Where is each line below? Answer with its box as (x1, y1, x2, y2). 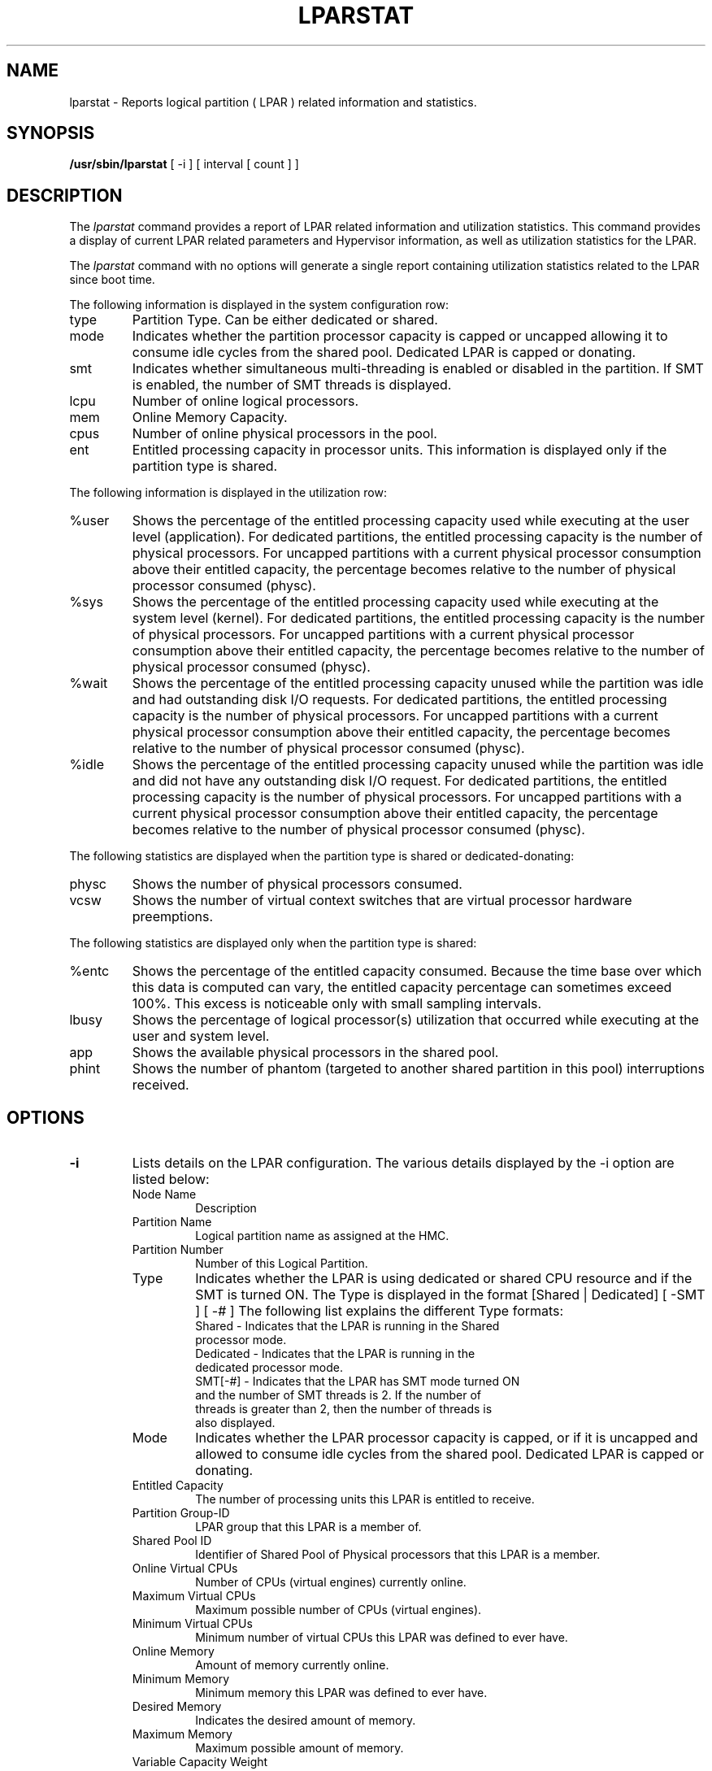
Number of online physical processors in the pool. (132, 425, 437, 442)
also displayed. (195, 1416, 276, 1430)
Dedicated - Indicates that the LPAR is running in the (195, 1347, 475, 1361)
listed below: (132, 1171, 210, 1188)
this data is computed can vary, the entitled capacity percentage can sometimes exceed (132, 979, 672, 996)
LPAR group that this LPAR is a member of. (195, 1520, 422, 1534)
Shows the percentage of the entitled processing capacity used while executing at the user (132, 512, 690, 529)
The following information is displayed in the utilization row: (69, 485, 387, 500)
